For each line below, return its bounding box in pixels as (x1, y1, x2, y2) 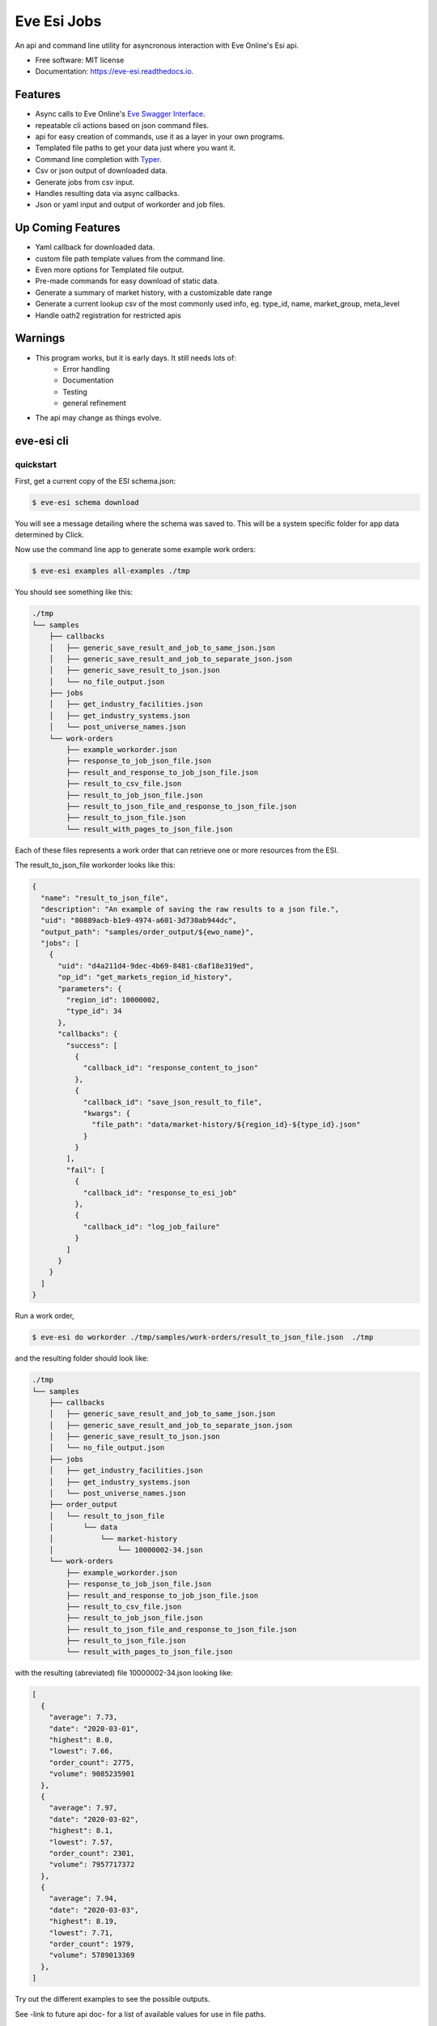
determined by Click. (15, 529, 85, 539)
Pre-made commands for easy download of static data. (35, 276, 220, 286)
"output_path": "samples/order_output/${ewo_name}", (40, 927, 254, 936)
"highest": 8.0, (49, 1735, 113, 1745)
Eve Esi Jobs (15, 12, 102, 30)
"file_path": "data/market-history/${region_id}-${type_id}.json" (91, 1120, 361, 1130)
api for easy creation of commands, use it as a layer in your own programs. (35, 132, 285, 142)
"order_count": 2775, (49, 1758, 135, 1767)
